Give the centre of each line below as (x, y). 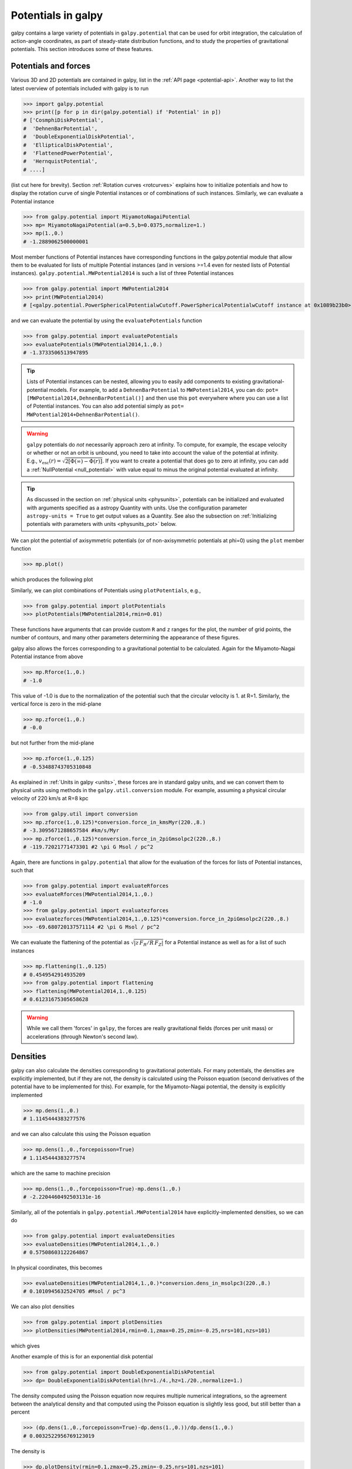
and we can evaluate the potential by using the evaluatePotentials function (106, 321)
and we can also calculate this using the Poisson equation (81, 1134)
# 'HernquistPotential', (60, 161)
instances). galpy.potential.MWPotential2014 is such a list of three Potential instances (122, 273)
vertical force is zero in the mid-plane (56, 704)
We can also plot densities (43, 1307)
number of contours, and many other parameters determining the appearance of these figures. (125, 638)
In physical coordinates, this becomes (57, 1268)
